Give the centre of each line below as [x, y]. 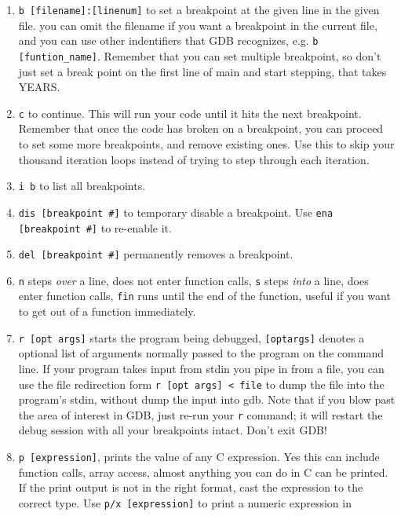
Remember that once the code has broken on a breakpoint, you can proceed [201, 128]
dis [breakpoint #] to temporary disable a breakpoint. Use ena [176, 212]
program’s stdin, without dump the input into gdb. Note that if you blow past [207, 399]
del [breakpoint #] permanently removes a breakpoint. [156, 254]
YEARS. [39, 87]
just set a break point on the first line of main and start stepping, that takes [202, 71]
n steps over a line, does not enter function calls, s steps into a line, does [193, 280]
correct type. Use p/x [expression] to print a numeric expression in [185, 502]
